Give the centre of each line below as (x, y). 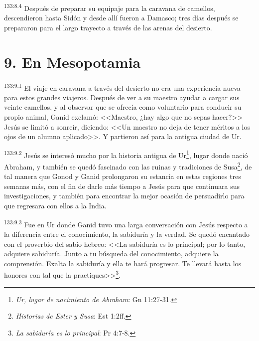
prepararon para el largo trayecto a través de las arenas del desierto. (108, 27)
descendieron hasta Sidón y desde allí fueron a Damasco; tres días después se (121, 18)
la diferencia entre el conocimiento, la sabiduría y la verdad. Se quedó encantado (127, 234)
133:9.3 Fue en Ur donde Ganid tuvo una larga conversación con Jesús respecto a (126, 223)
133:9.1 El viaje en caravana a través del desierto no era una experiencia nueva (122, 87)
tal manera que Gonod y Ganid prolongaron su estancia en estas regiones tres (123, 176)
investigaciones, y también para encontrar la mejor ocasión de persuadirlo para (124, 196)
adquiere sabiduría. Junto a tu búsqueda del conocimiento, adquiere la (111, 254)
